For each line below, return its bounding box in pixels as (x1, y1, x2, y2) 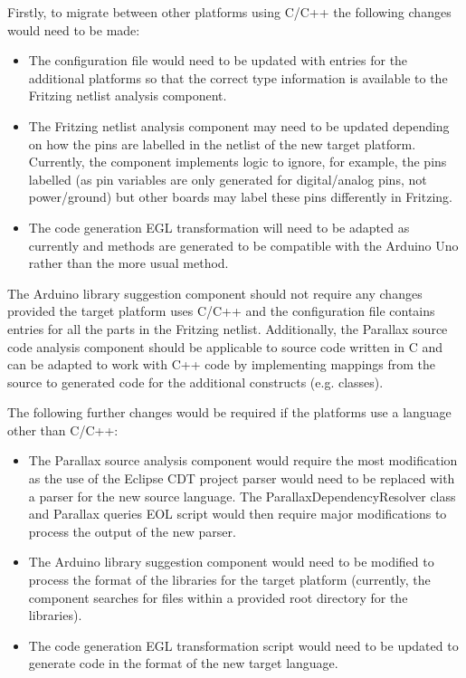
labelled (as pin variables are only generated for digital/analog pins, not (28, 169, 427, 188)
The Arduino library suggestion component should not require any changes (7, 283, 423, 302)
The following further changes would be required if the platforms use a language (7, 403, 452, 422)
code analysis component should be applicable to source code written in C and (7, 337, 443, 356)
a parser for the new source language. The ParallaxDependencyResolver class (28, 486, 456, 505)
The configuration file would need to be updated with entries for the (28, 51, 408, 70)
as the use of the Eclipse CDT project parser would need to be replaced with (28, 469, 455, 488)
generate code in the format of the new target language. (28, 654, 338, 673)
